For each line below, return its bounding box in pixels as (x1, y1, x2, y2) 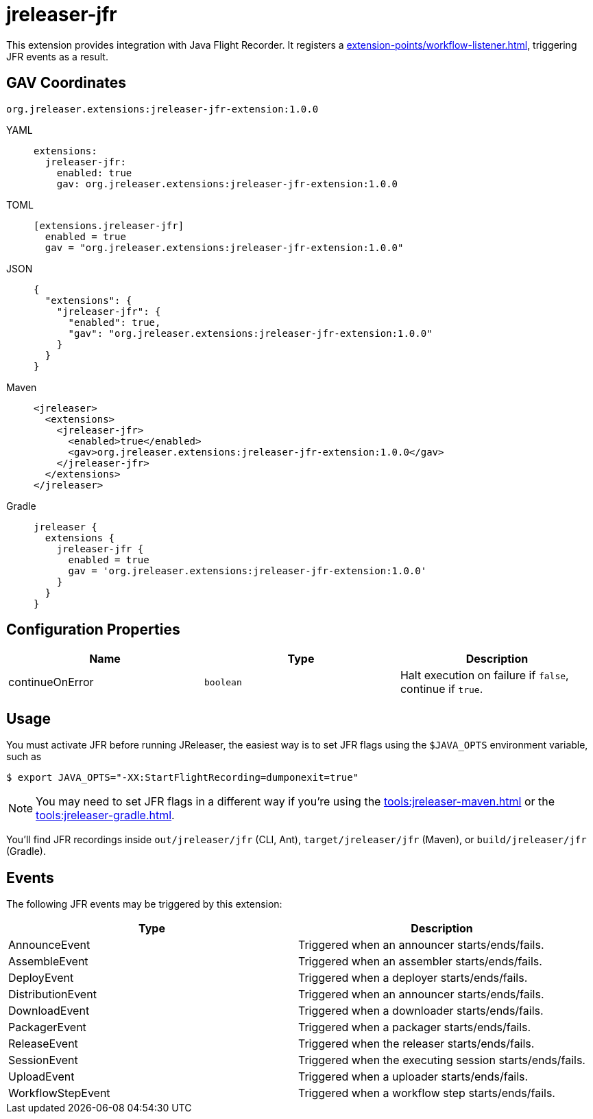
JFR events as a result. (6, 50, 108, 62)
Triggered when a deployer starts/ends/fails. (298, 971, 528, 985)
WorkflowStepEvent (8, 1086, 110, 1100)
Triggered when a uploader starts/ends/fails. (298, 1070, 529, 1084)
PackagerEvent (8, 1020, 86, 1035)
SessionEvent (8, 1053, 78, 1068)
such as (6, 751, 42, 763)
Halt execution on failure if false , (400, 668, 569, 683)
